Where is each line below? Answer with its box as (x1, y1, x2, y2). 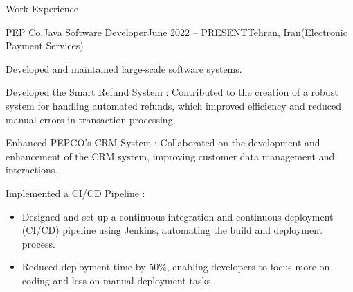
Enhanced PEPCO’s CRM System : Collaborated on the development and (6, 135, 320, 150)
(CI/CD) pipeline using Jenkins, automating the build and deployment (21, 223, 323, 237)
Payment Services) (6, 38, 84, 53)
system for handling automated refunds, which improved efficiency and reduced (6, 98, 341, 112)
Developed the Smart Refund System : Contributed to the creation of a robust (6, 85, 338, 99)
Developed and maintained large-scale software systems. (6, 61, 242, 76)
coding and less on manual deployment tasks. (21, 273, 214, 287)
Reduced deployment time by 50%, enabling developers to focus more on (21, 259, 330, 274)
